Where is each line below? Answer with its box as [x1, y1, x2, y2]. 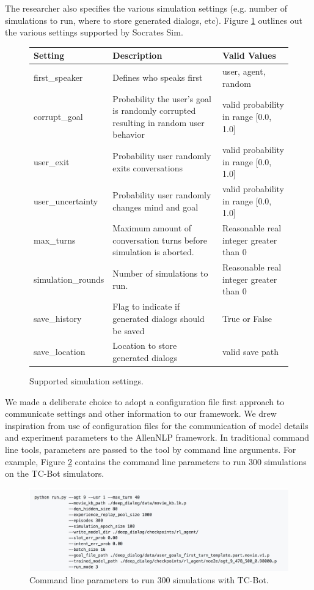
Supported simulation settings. [29, 375, 144, 387]
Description [112, 49, 162, 62]
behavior [112, 128, 145, 141]
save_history [34, 312, 82, 324]
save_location [34, 345, 86, 358]
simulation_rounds [34, 272, 104, 285]
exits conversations [112, 161, 183, 174]
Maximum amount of [112, 222, 192, 234]
